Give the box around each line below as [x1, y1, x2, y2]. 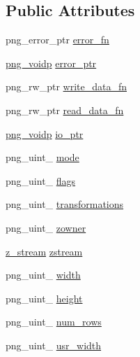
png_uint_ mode [6, 150, 79, 164]
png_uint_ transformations [6, 197, 124, 211]
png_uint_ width [6, 267, 81, 282]
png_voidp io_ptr [6, 126, 84, 141]
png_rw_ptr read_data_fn [6, 102, 124, 117]
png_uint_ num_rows [6, 314, 102, 329]
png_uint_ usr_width [6, 337, 102, 352]
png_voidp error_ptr [6, 55, 97, 70]
